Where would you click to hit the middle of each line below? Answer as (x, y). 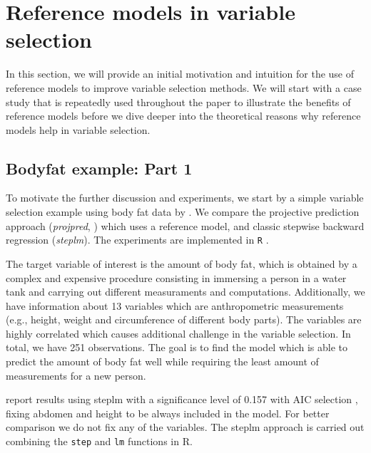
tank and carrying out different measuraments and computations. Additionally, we (185, 292)
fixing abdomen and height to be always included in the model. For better (168, 413)
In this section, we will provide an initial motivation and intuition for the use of (180, 74)
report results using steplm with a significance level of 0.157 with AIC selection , (182, 399)
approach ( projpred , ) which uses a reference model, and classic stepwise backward (185, 225)
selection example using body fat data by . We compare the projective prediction (183, 212)
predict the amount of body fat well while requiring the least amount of (162, 361)
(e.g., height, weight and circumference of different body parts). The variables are (184, 319)
